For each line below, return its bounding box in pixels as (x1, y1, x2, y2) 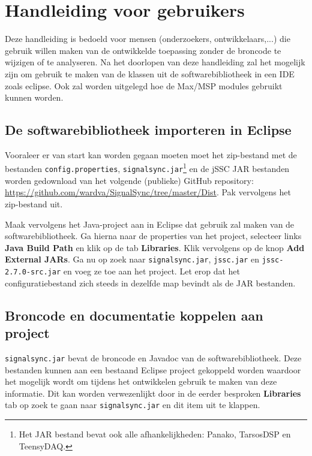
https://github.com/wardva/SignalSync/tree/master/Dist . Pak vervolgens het (5, 186, 291, 198)
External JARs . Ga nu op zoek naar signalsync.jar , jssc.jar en (5, 253, 259, 265)
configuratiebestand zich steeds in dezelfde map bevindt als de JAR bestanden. (5, 276, 296, 289)
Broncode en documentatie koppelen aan (5, 306, 263, 324)
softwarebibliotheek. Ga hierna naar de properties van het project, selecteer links (5, 229, 302, 242)
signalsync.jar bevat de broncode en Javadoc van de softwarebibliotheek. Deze (5, 351, 302, 364)
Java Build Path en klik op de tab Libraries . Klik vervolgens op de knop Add (5, 241, 305, 253)
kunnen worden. (5, 91, 64, 104)
